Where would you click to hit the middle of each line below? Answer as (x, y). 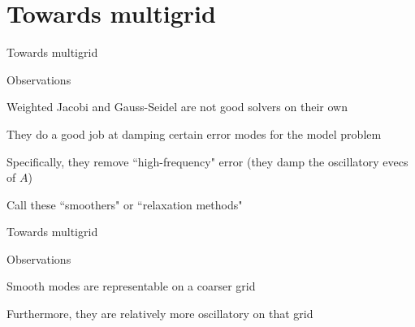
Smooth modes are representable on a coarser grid (131, 286)
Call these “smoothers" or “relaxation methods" (125, 204)
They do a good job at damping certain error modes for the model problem (194, 133)
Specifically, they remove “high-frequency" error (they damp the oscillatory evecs (207, 161)
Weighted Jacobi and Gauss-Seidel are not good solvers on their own (177, 107)
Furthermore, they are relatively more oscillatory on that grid (160, 314)
